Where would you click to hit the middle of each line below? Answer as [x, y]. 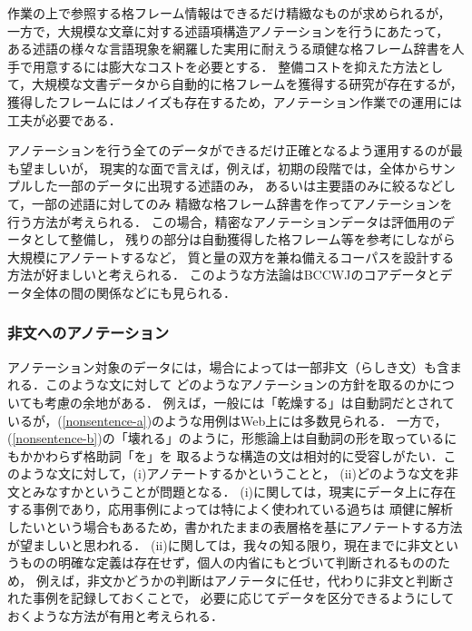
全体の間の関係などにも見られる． [134, 292]
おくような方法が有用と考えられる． [115, 616]
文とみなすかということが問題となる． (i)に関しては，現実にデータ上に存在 [232, 491]
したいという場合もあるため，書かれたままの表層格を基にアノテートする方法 [235, 527]
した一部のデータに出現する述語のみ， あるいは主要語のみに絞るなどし [244, 186]
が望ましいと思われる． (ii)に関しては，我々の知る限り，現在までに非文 [220, 544]
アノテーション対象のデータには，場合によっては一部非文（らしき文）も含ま [235, 366]
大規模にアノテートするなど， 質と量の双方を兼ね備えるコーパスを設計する [231, 256]
